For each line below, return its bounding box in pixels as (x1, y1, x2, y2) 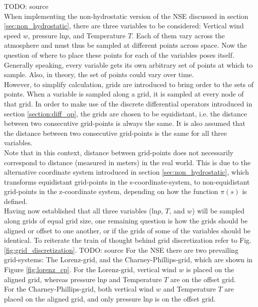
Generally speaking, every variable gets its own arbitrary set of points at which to (4, 59, 253, 70)
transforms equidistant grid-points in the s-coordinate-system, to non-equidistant (4, 176, 250, 187)
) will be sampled (192, 205, 245, 216)
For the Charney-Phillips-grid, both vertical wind (4, 284, 154, 294)
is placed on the (186, 264, 234, 275)
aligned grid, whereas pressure (4, 274, 95, 284)
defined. (4, 196, 28, 206)
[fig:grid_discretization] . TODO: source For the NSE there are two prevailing (4, 244, 239, 255)
